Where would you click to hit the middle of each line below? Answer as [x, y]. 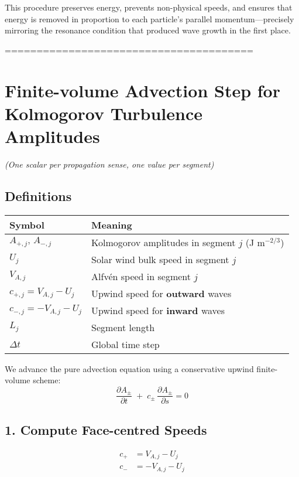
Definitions [38, 195]
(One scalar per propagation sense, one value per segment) [109, 164]
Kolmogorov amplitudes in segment [164, 242]
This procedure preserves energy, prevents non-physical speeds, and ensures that [149, 7]
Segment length [123, 327]
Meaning [112, 224]
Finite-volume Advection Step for [142, 90]
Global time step [126, 344]
